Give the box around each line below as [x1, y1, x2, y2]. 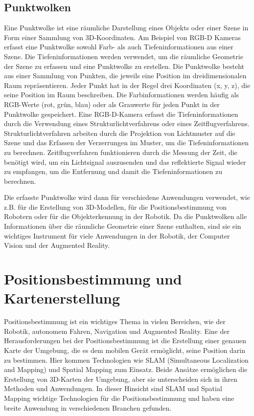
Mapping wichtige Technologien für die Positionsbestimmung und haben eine [4, 393, 234, 403]
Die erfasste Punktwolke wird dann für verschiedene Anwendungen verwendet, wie [4, 192, 250, 202]
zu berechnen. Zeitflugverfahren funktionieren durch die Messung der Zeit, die [4, 147, 237, 157]
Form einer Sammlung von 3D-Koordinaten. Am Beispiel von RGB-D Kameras [4, 32, 241, 42]
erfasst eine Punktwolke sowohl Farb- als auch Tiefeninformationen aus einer [4, 42, 233, 52]
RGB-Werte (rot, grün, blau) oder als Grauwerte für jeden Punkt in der [4, 99, 220, 109]
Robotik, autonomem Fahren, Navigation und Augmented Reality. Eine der [4, 326, 230, 336]
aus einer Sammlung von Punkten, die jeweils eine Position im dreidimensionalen [4, 70, 247, 81]
